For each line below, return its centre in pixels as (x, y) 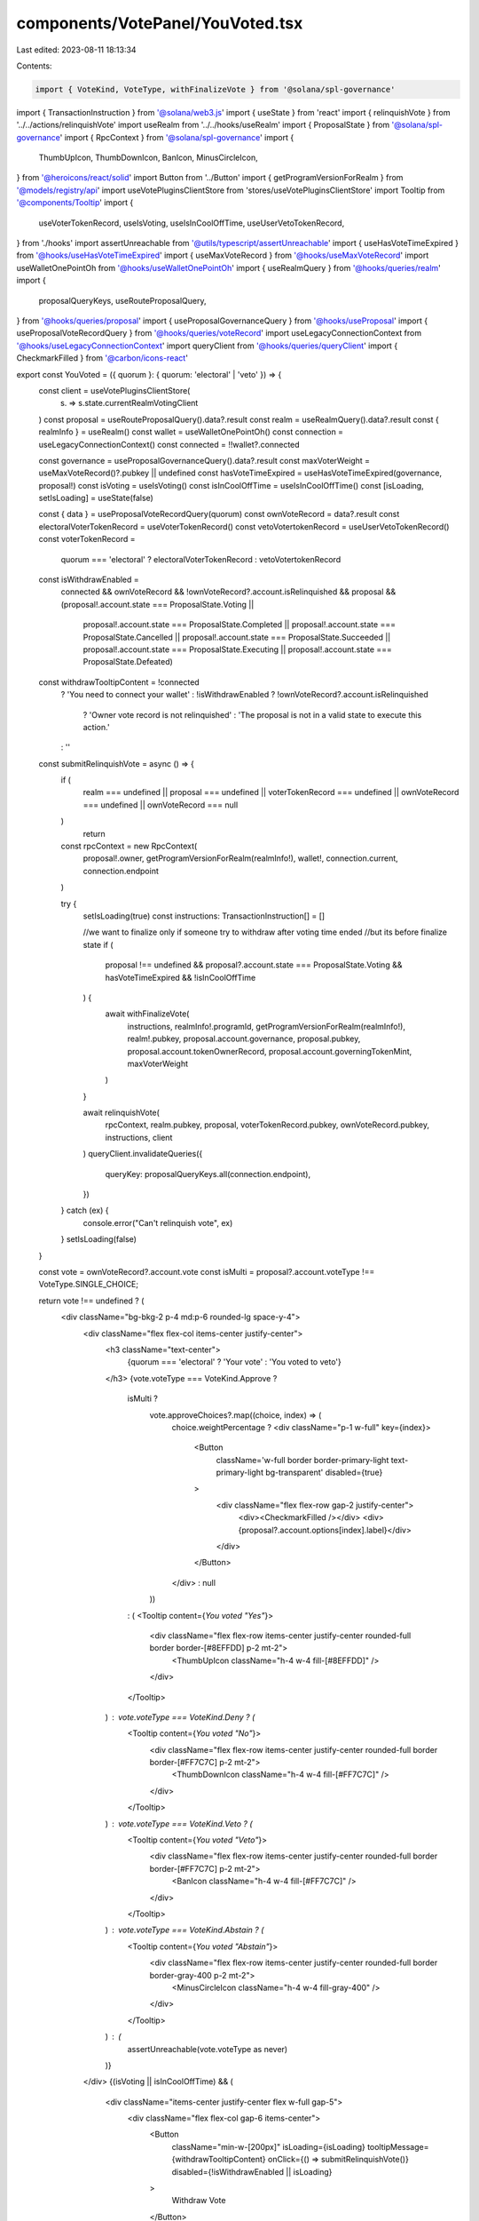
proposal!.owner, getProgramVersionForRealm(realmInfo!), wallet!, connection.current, (240, 858)
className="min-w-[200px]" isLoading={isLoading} (268, 2146)
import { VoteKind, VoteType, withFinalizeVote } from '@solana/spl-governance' (215, 89)
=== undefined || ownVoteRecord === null (161, 805)
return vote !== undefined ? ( (91, 1301)
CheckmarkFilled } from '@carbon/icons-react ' (102, 358)
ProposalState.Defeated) (128, 662)
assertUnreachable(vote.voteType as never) (208, 2049)
